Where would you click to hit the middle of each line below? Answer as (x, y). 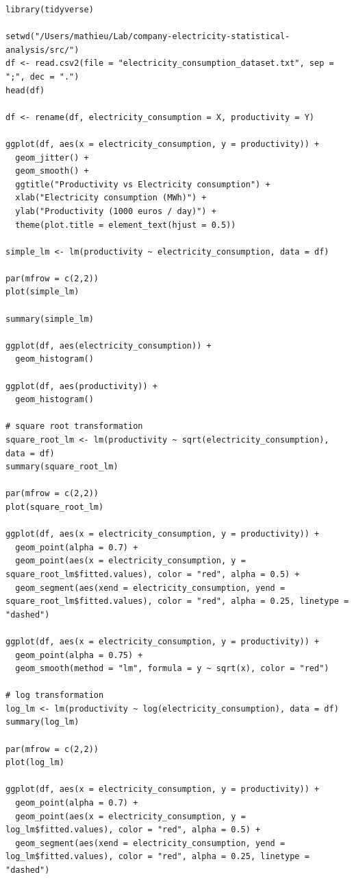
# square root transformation (74, 426)
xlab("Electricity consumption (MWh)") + (111, 198)
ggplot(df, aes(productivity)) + (81, 386)
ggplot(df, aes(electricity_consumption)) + (109, 345)
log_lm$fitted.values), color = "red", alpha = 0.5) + (133, 830)
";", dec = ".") (42, 77)
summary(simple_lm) (50, 319)
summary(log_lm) (42, 722)
